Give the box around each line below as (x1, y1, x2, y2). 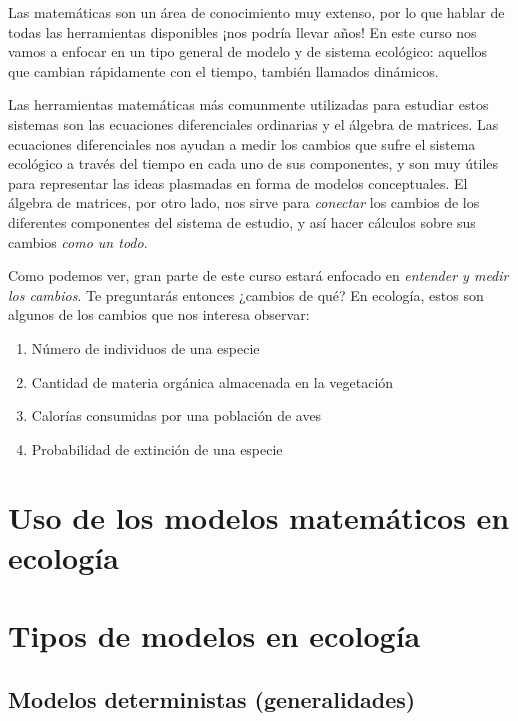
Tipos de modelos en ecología (8, 615, 421, 656)
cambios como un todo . (8, 231, 148, 252)
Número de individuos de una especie (31, 337, 260, 358)
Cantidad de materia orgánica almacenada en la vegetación (31, 371, 394, 392)
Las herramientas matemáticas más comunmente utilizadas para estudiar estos (8, 94, 489, 115)
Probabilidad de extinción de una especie (31, 438, 283, 459)
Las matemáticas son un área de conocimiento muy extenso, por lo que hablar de (8, 2, 505, 22)
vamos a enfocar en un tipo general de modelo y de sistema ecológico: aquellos (8, 41, 488, 62)
